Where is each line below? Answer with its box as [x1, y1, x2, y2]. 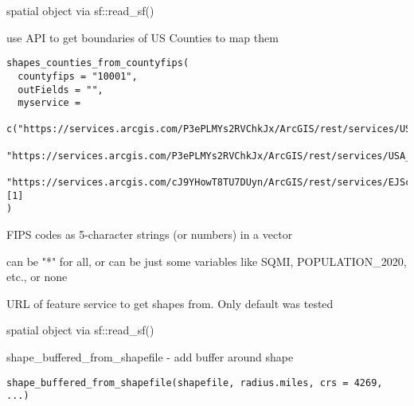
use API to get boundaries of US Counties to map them [6, 29, 279, 45]
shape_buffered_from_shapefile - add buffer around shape [6, 349, 294, 365]
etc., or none [6, 268, 68, 285]
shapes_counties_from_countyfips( [6, 57, 189, 69]
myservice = [18, 97, 81, 109]
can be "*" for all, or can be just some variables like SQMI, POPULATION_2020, [6, 252, 407, 269]
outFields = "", [18, 84, 103, 96]
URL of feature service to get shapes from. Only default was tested [6, 295, 334, 311]
